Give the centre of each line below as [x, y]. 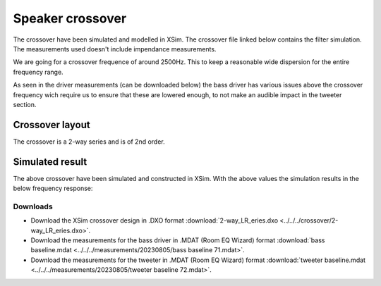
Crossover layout [52, 124]
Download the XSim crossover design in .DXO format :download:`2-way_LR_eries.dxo [155, 220]
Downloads [33, 206]
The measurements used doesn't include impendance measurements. [115, 49]
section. [25, 104]
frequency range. [38, 72]
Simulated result [50, 162]
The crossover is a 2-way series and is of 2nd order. [89, 142]
